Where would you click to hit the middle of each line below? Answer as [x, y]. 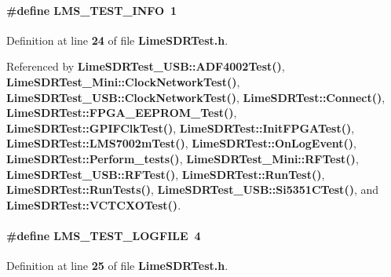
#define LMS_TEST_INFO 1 [92, 10]
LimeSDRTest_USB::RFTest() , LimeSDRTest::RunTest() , [166, 174]
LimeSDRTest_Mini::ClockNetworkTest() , [123, 81]
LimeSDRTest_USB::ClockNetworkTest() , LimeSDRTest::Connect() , [196, 97]
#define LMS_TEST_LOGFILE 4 [104, 235]
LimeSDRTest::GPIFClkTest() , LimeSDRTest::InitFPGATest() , [181, 128]
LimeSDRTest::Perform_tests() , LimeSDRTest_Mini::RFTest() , [183, 158]
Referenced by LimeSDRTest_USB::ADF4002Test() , [146, 66]
